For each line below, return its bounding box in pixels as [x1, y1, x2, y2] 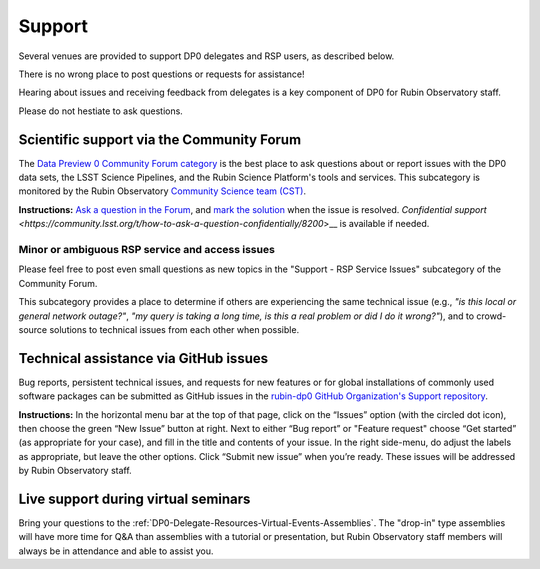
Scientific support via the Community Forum [18, 131, 302, 148]
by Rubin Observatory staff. [18, 465, 132, 477]
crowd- [476, 310, 507, 322]
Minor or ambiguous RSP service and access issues [18, 242, 275, 256]
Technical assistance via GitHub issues [18, 350, 269, 367]
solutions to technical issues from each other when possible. [49, 323, 300, 335]
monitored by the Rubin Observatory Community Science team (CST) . [18, 185, 307, 197]
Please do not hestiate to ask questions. [18, 105, 184, 117]
